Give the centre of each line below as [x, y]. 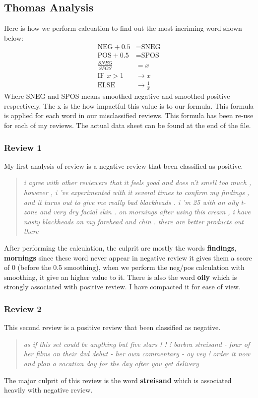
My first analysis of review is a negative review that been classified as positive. [124, 166]
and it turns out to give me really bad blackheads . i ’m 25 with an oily [131, 202]
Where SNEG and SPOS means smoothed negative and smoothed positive [117, 96]
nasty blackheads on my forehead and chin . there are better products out [133, 221]
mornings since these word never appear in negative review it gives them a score [128, 257]
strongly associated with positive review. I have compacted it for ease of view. [122, 287]
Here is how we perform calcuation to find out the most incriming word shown [123, 28]
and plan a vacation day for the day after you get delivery [111, 363]
